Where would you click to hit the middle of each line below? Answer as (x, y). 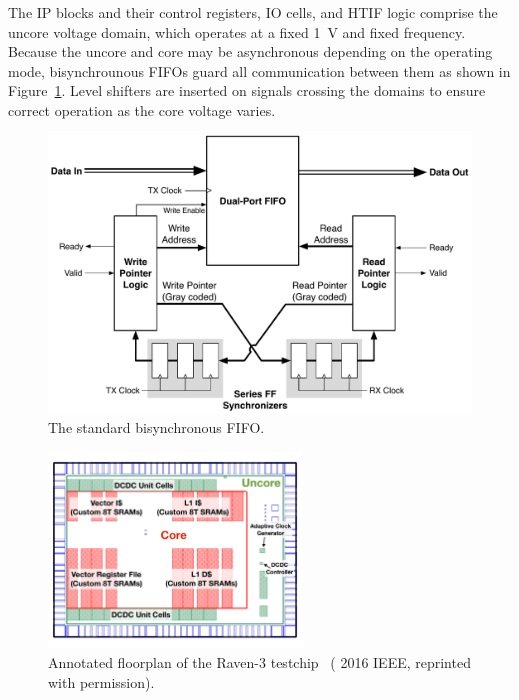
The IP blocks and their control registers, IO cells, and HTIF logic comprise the (253, 12)
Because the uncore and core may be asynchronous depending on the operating (250, 51)
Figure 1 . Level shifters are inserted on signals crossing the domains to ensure (247, 90)
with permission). (101, 681)
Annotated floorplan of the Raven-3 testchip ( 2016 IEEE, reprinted (259, 661)
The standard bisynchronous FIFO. (156, 427)
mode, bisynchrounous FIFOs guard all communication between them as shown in (259, 70)
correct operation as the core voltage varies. (142, 109)
